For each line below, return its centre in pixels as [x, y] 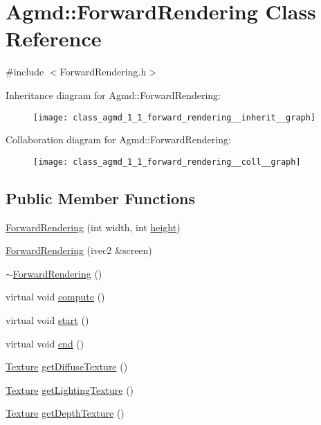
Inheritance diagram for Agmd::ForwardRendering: [113, 94]
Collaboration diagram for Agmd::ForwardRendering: [118, 139]
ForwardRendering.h [103, 72]
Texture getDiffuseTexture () [67, 367]
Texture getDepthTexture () [65, 413]
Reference [54, 38]
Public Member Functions [100, 198]
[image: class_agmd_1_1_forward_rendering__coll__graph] [167, 162]
